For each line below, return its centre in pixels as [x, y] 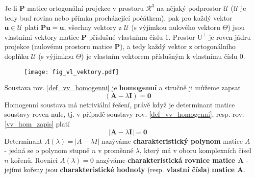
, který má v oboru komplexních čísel [195, 150]
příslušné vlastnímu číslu [126, 37]
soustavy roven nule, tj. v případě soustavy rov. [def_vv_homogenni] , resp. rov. [124, 114]
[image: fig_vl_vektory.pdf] [72, 72]
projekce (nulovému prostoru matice [58, 46]
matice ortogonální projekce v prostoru [86, 8]
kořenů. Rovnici [34, 160]
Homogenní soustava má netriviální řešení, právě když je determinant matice [120, 104]
